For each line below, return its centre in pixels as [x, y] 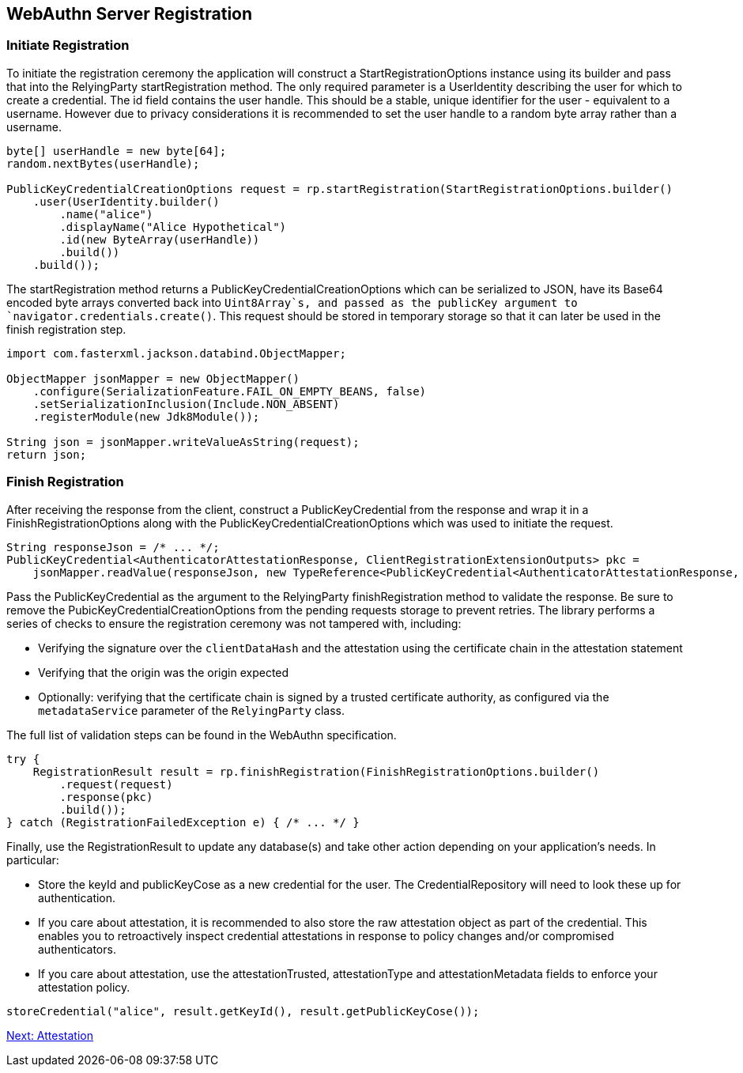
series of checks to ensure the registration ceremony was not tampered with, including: [234, 623]
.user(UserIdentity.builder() [126, 201]
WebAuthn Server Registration [130, 14]
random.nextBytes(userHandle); [103, 163]
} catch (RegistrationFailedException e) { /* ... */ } [183, 822]
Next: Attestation [50, 1035]
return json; [47, 454]
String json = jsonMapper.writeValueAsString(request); [183, 442]
